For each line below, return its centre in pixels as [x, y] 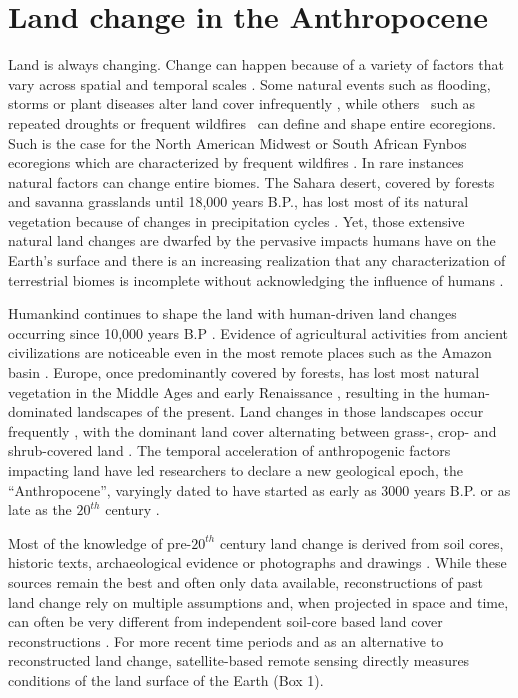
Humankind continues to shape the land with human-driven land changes [232, 313]
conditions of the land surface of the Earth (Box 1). [166, 679]
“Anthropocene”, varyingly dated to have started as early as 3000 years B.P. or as [259, 489]
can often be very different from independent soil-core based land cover [225, 621]
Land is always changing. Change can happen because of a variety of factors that [256, 64]
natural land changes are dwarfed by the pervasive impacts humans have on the [252, 240]
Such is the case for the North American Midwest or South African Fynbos [237, 142]
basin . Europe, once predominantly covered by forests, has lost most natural [244, 372]
